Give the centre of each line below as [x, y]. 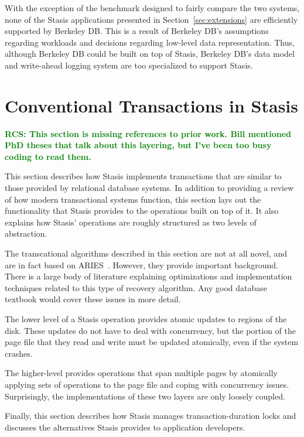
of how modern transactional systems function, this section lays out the [133, 199]
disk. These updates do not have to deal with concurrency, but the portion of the [150, 330]
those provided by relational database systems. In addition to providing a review [149, 188]
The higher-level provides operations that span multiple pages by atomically [141, 373]
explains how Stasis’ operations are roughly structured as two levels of [131, 222]
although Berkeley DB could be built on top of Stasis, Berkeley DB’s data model [150, 54]
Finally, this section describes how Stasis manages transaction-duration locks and [151, 416]
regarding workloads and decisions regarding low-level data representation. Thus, [150, 42]
